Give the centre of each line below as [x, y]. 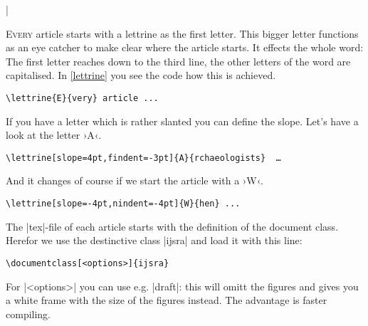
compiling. [28, 314]
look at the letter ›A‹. [54, 135]
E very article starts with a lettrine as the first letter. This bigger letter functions [182, 33]
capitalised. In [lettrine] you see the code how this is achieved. [141, 75]
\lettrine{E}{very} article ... [82, 98]
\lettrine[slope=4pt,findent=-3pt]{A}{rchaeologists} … [143, 158]
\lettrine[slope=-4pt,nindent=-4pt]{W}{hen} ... [123, 204]
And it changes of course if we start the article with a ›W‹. [135, 180]
